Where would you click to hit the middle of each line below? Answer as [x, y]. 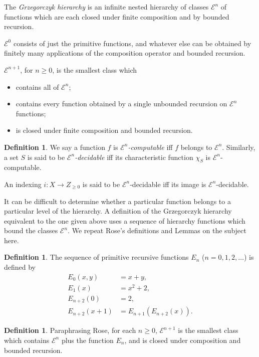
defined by [20, 267]
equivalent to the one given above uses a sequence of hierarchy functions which [125, 220]
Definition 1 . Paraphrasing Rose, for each [70, 330]
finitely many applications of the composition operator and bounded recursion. [125, 53]
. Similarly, [239, 147]
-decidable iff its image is [168, 184]
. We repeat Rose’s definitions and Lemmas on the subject [157, 230]
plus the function [87, 340]
